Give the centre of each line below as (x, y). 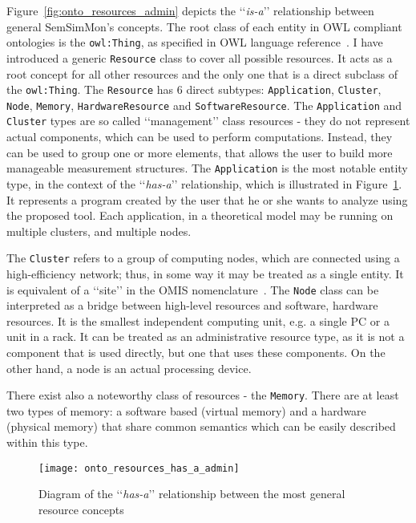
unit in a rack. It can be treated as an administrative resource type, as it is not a (206, 337)
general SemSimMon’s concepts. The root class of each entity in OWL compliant (204, 26)
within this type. (47, 442)
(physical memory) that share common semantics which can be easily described (201, 426)
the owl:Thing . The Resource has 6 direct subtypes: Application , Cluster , (194, 89)
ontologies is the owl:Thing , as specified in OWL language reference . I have (195, 42)
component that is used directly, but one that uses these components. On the (196, 352)
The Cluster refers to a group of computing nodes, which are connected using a (203, 258)
